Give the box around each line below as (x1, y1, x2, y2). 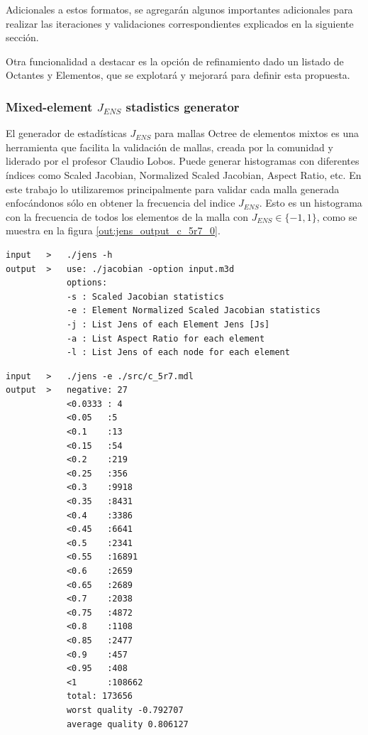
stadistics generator (126, 97, 240, 115)
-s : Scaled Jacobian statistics (66, 291, 224, 302)
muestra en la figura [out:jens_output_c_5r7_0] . (6, 223, 221, 238)
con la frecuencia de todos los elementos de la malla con (6, 209, 249, 224)
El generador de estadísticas (6, 126, 127, 141)
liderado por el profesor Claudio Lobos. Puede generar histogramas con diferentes (6, 153, 359, 168)
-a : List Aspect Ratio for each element (66, 333, 265, 344)
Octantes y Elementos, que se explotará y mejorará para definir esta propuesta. (6, 67, 350, 82)
